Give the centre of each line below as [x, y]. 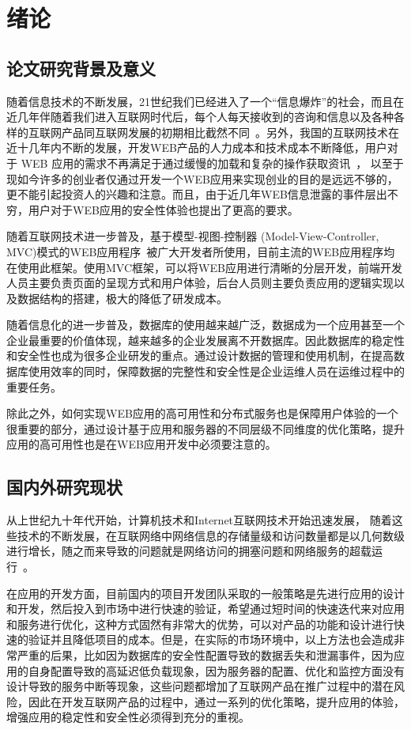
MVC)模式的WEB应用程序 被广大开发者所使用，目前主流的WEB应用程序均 [201, 251]
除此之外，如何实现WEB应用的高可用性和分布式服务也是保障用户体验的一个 [202, 413]
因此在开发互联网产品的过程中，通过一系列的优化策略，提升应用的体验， [216, 701]
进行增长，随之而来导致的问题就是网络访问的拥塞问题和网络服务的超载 [189, 551]
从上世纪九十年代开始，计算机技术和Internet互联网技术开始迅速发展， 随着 [199, 520]
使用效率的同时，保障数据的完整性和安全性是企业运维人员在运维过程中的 [216, 371]
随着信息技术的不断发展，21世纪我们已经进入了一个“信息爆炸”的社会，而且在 [205, 101]
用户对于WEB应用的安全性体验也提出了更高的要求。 [163, 209]
